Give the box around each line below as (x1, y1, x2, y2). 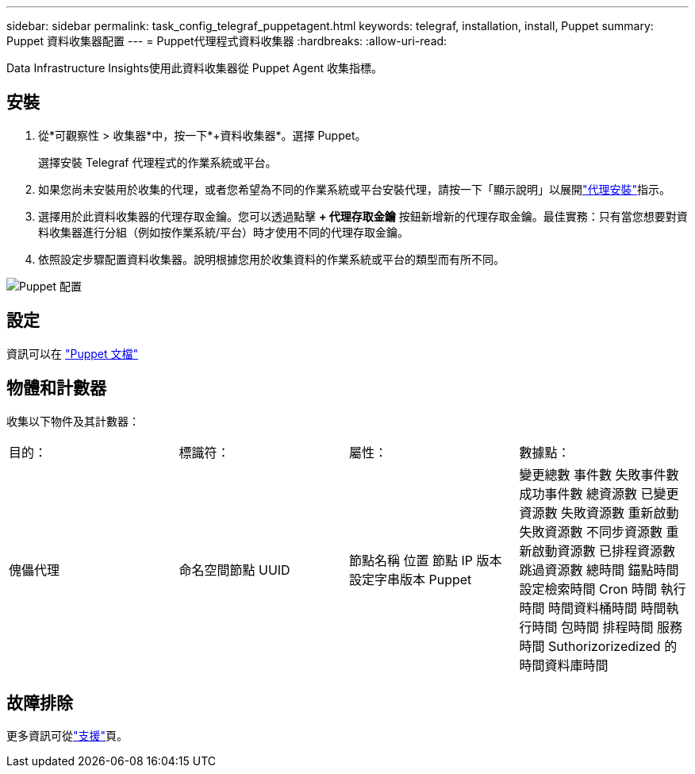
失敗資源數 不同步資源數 (519, 523, 663, 540)
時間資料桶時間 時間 (548, 599, 666, 616)
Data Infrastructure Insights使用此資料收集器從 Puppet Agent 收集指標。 (6, 61, 382, 75)
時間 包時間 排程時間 (532, 618, 654, 635)
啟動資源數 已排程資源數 (532, 542, 676, 559)
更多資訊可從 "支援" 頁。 (6, 729, 129, 743)
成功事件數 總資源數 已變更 (519, 485, 679, 502)
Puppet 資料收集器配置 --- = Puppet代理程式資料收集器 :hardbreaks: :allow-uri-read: (6, 34, 447, 48)
